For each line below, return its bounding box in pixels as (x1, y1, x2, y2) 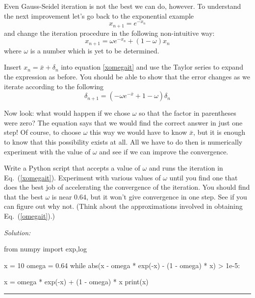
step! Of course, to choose (4, 127, 81, 137)
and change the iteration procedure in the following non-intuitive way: (4, 27, 215, 38)
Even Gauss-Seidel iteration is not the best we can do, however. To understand (4, 1, 241, 11)
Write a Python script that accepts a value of (4, 163, 140, 173)
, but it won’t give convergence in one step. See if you (86, 191, 247, 201)
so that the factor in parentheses (139, 108, 236, 118)
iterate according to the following (4, 81, 104, 91)
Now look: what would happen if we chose (4, 108, 130, 118)
